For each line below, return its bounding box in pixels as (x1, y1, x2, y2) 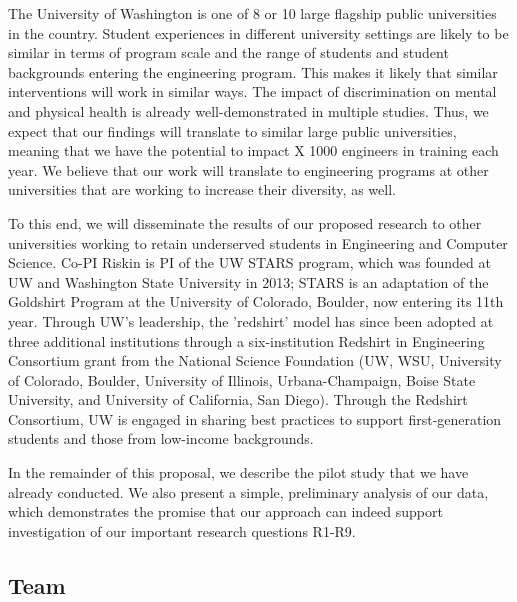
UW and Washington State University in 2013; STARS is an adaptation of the (8, 271, 489, 292)
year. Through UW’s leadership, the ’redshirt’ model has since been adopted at (8, 310, 494, 331)
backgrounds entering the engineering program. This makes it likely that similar (8, 61, 498, 82)
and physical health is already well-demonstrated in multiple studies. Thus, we (8, 100, 489, 121)
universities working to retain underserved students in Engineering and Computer (8, 232, 508, 253)
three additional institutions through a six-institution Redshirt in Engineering (8, 330, 485, 351)
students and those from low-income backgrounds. (8, 428, 314, 449)
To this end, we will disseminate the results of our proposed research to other (8, 212, 482, 233)
